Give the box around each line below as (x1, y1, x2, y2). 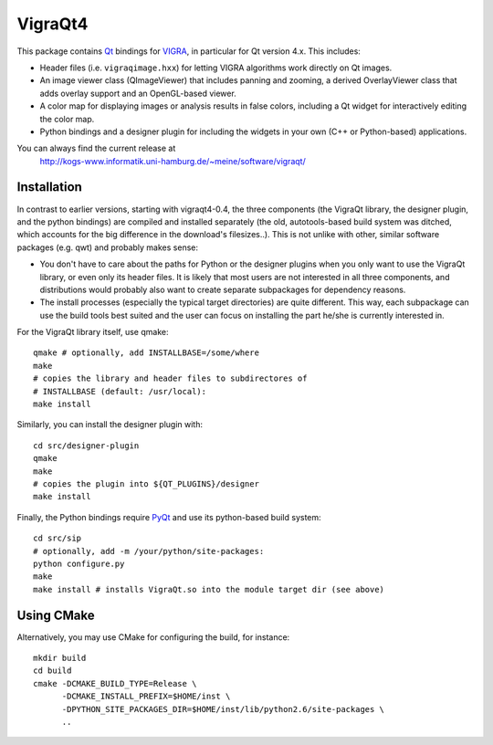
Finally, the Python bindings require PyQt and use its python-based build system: (16, 511, 321, 522)
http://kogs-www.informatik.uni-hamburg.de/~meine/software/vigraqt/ (39, 155, 306, 166)
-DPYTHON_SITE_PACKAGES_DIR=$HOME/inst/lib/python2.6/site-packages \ (61, 704, 385, 714)
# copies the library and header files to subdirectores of (33, 373, 308, 383)
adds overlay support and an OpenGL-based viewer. (39, 88, 236, 99)
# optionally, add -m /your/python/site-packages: (33, 546, 265, 556)
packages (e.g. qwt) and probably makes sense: (16, 242, 198, 253)
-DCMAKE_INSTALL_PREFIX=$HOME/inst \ (61, 691, 231, 702)
